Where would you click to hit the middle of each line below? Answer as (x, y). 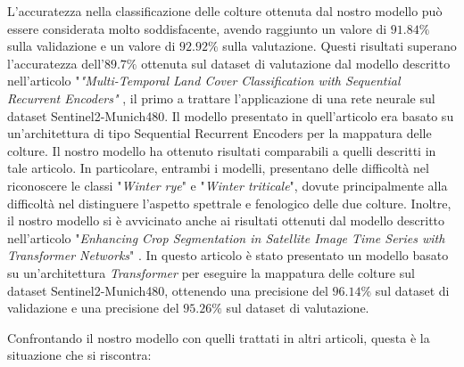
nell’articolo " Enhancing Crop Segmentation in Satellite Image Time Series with (226, 237)
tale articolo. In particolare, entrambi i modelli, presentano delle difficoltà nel (218, 168)
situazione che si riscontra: (79, 355)
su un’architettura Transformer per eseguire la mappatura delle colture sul (211, 272)
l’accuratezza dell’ (56, 63)
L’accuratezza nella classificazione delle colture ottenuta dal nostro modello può (225, 11)
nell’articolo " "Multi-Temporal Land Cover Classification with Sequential (204, 81)
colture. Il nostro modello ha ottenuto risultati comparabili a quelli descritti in (222, 150)
